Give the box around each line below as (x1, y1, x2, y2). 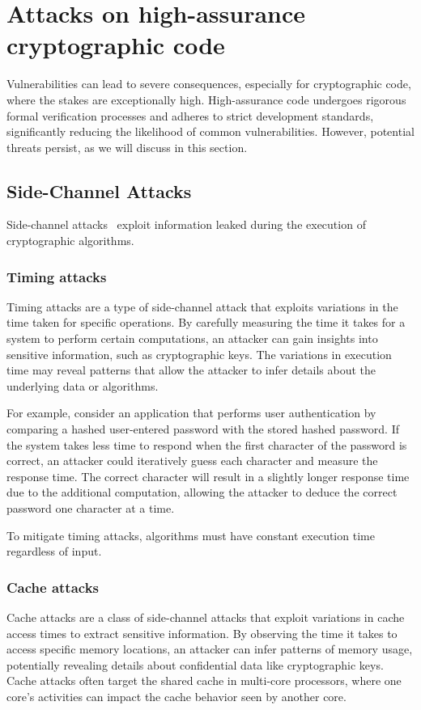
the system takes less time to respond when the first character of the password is (6, 436, 407, 453)
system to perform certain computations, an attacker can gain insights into (6, 330, 378, 347)
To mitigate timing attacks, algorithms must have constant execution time (6, 526, 375, 543)
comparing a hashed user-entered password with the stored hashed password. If (6, 421, 399, 437)
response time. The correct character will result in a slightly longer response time (6, 467, 410, 484)
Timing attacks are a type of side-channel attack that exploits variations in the (6, 298, 398, 315)
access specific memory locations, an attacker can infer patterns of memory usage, (6, 640, 413, 657)
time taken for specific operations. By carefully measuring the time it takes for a (6, 314, 406, 331)
